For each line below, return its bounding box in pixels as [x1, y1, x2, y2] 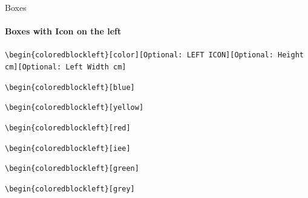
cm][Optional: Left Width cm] [5, 63, 126, 72]
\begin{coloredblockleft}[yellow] [5, 103, 144, 112]
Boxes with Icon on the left [5, 25, 122, 37]
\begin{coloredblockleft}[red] [5, 124, 131, 133]
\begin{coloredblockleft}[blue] [5, 83, 135, 92]
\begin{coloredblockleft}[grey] [5, 184, 135, 193]
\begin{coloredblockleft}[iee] [5, 144, 131, 153]
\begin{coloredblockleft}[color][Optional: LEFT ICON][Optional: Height [5, 51, 304, 60]
